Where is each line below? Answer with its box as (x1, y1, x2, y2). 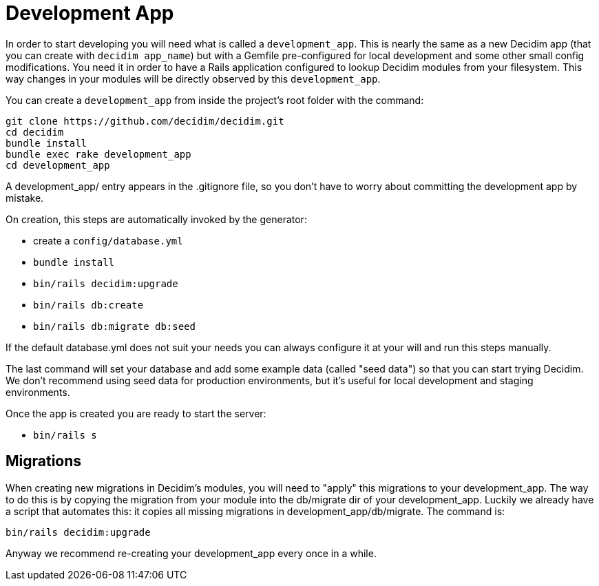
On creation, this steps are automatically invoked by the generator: (6, 213, 307, 225)
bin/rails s (33, 429, 97, 441)
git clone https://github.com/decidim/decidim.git (6, 115, 284, 127)
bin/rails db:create (33, 299, 144, 311)
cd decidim (6, 126, 64, 138)
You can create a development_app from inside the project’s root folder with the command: (6, 94, 424, 106)
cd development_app (6, 159, 110, 171)
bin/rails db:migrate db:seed (33, 320, 196, 332)
